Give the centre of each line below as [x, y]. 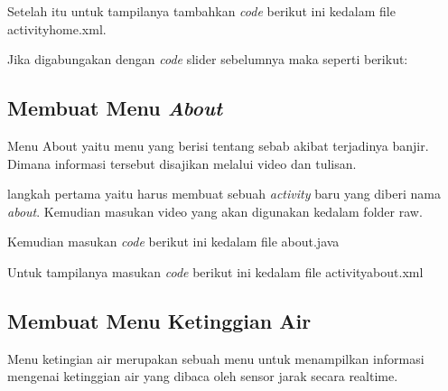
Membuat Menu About [115, 108]
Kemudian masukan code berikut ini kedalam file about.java [173, 242]
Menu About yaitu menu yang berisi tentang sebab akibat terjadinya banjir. [218, 145]
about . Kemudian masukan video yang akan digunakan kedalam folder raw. [215, 211]
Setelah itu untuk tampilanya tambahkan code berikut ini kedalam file [201, 11]
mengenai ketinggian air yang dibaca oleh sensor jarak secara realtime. [203, 376]
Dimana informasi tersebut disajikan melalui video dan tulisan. [182, 163]
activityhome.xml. [57, 28]
